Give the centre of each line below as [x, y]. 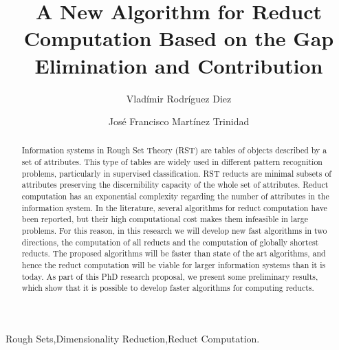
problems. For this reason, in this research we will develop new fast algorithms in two [174, 231]
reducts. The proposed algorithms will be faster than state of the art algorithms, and [174, 253]
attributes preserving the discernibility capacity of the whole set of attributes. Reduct [175, 185]
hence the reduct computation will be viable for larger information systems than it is [174, 265]
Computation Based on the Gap [179, 38]
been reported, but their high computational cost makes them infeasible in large [165, 219]
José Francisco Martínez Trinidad [179, 121]
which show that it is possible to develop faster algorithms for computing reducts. [168, 288]
